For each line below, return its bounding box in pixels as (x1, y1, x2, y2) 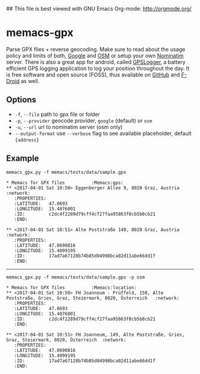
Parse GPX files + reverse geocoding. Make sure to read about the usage (6, 45, 186, 53)
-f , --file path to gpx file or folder (14, 111, 100, 118)
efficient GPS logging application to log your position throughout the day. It (6, 65, 189, 72)
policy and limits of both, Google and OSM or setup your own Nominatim (6, 52, 184, 59)
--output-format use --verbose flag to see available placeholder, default (14, 130, 192, 137)
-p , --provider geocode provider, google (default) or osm (14, 117, 152, 124)
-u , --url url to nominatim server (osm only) (14, 123, 123, 130)
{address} (14, 137, 40, 143)
